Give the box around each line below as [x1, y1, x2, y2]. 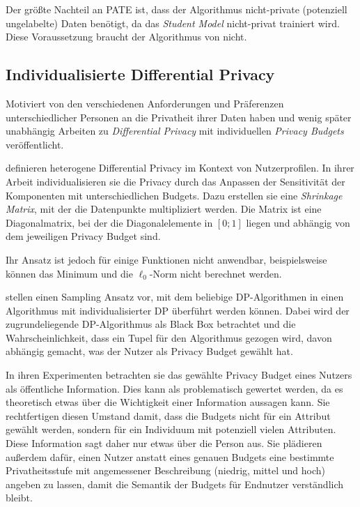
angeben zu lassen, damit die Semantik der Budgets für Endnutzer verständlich [6, 476, 344, 491]
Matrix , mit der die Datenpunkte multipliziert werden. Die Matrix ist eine [6, 202, 322, 216]
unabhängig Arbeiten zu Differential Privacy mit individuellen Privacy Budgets [6, 123, 344, 138]
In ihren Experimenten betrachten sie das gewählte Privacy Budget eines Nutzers [6, 368, 352, 382]
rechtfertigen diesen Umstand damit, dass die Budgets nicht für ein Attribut [6, 408, 331, 423]
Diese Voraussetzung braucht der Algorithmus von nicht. [6, 29, 247, 44]
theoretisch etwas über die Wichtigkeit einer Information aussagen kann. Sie [6, 395, 330, 409]
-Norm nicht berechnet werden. [149, 266, 282, 280]
